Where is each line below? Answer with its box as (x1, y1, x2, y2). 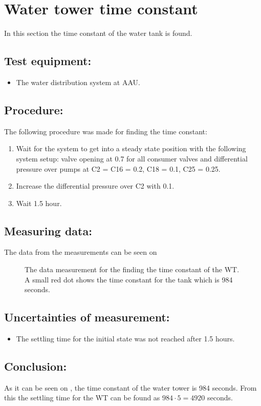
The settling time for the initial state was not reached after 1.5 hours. (16, 333, 235, 344)
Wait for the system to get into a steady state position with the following (16, 143, 246, 154)
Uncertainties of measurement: (4, 309, 170, 325)
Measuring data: (4, 222, 92, 238)
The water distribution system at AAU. (16, 76, 140, 87)
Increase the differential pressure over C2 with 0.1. (16, 180, 175, 191)
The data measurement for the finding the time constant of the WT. (25, 264, 240, 275)
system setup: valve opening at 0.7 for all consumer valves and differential (16, 153, 248, 164)
